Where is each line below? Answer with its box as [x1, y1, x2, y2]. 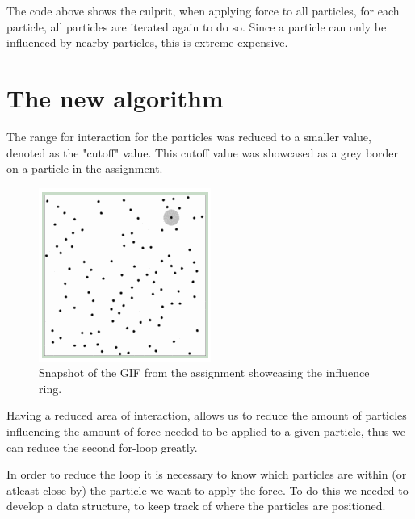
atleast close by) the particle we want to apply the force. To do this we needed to [6, 481, 409, 498]
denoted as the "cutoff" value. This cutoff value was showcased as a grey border [6, 144, 399, 161]
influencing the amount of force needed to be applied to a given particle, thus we [6, 423, 406, 440]
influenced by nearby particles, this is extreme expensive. [6, 34, 288, 51]
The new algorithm [6, 81, 224, 114]
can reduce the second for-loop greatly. [6, 438, 198, 455]
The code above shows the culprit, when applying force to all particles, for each [6, 2, 400, 19]
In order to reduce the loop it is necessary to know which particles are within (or [6, 466, 407, 483]
